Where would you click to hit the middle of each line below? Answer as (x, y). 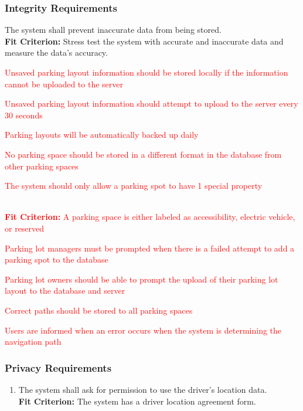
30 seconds (24, 115)
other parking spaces (42, 166)
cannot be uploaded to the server (64, 84)
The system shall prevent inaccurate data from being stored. (113, 30)
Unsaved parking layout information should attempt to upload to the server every (151, 103)
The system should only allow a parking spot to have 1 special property (134, 186)
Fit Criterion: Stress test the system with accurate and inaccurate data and (144, 41)
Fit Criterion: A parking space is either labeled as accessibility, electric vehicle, (150, 217)
